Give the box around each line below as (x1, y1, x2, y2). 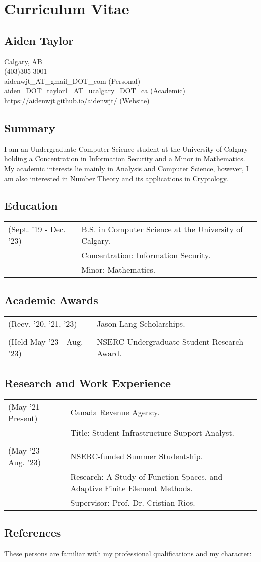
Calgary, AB (4, 56, 42, 66)
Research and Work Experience (4, 375, 171, 390)
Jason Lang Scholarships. (97, 317, 185, 329)
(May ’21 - (8, 400, 45, 412)
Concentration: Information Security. (81, 249, 211, 261)
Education (4, 197, 58, 213)
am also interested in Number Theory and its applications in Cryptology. (4, 173, 228, 183)
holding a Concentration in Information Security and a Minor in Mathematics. (4, 153, 245, 164)
